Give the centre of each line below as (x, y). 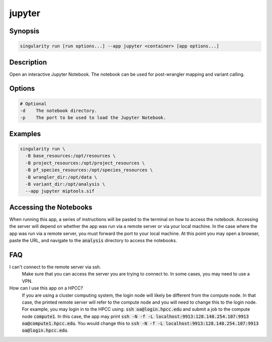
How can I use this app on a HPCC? (46, 288)
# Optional (33, 104)
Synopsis (24, 31)
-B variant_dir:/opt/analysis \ (65, 184)
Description (28, 62)
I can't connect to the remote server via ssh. (55, 267)
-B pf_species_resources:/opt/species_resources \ (89, 170)
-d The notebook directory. (59, 111)
